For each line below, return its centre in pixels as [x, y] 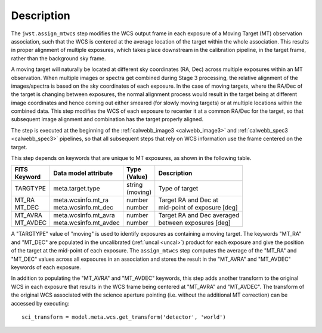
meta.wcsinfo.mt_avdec [87, 223]
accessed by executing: [40, 303]
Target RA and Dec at [188, 200]
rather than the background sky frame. [58, 58]
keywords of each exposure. [46, 267]
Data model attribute [83, 173]
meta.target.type [77, 189]
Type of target [178, 189]
